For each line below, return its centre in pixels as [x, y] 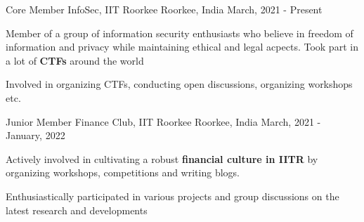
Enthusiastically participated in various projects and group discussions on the [173, 196]
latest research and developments [77, 210]
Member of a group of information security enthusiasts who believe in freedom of [180, 33]
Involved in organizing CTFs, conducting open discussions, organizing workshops [179, 84]
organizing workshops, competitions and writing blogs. [123, 172]
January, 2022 [35, 135]
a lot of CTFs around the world [75, 60]
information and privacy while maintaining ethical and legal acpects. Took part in [182, 47]
